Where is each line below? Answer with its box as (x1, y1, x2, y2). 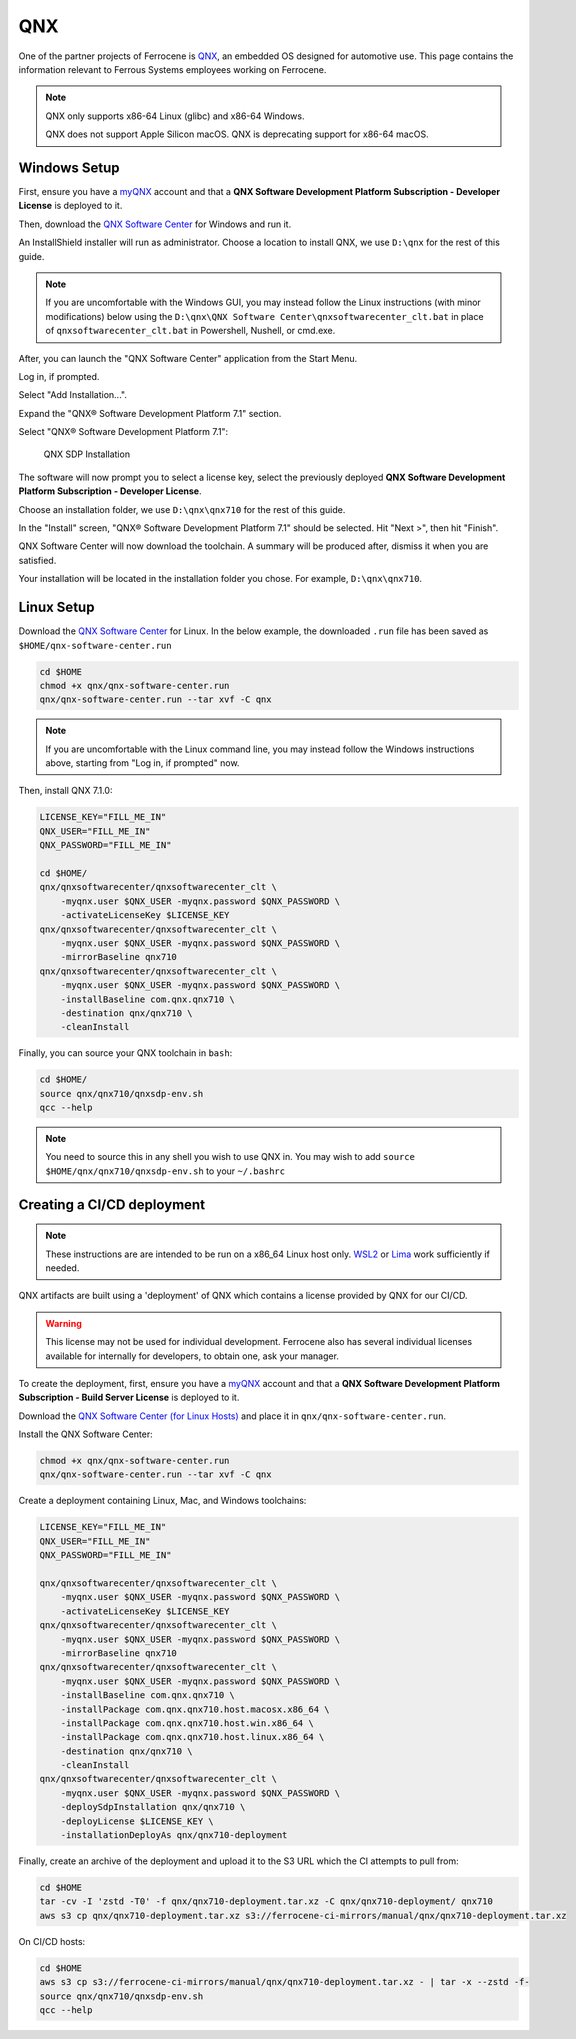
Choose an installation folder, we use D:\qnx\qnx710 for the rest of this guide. (18, 503, 346, 515)
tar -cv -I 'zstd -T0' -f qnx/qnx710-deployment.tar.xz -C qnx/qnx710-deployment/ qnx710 (39, 1896, 494, 1907)
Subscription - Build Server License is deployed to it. (18, 1391, 240, 1404)
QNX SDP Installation (43, 448, 130, 460)
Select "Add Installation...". (18, 389, 127, 401)
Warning (45, 1317, 82, 1329)
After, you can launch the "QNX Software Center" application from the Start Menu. (18, 352, 358, 364)
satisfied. (18, 554, 57, 566)
